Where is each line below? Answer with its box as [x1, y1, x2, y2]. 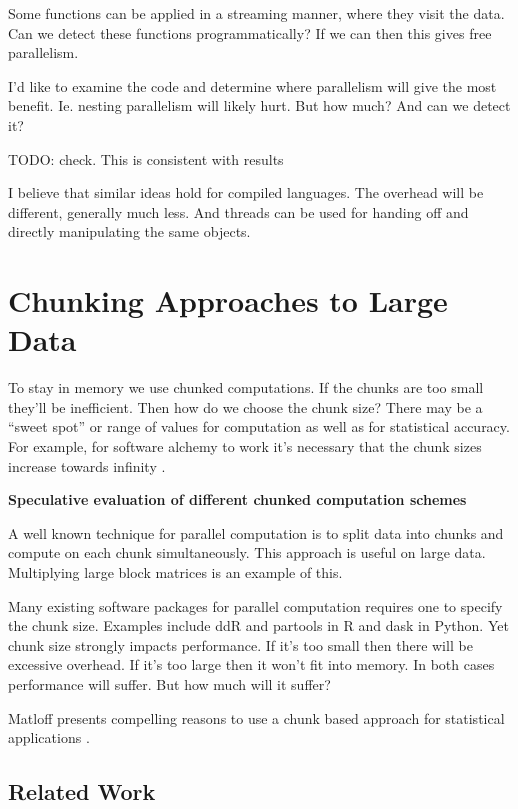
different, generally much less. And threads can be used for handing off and [8, 201, 469, 222]
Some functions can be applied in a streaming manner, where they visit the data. [8, 3, 505, 23]
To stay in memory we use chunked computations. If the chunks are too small [8, 377, 484, 398]
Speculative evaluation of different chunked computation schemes [8, 489, 467, 510]
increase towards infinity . [8, 455, 166, 476]
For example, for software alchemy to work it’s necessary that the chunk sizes [8, 436, 482, 457]
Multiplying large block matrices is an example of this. [8, 562, 343, 582]
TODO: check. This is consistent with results [8, 148, 284, 169]
